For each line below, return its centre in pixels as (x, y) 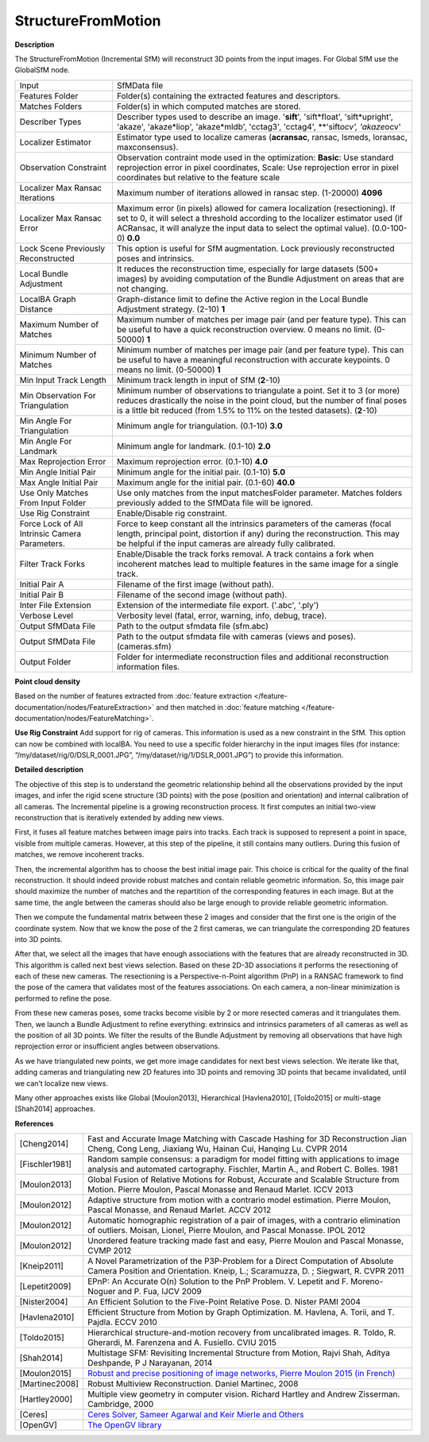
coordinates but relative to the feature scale (198, 177)
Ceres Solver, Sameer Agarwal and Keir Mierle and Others (196, 1415)
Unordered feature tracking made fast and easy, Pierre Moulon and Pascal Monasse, (246, 1241)
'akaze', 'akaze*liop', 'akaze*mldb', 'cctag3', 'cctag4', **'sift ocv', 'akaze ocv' (259, 126)
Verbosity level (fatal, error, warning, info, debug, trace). (222, 615)
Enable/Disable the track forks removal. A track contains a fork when (245, 554)
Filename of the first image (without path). (195, 584)
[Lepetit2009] (45, 1286)
